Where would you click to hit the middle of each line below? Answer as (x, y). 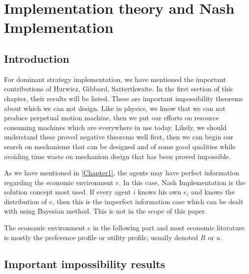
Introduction (37, 58)
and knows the (213, 192)
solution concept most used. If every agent (68, 192)
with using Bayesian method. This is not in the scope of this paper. (105, 211)
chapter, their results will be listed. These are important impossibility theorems (124, 98)
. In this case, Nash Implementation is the (182, 182)
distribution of (26, 201)
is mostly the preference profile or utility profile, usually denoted (101, 237)
